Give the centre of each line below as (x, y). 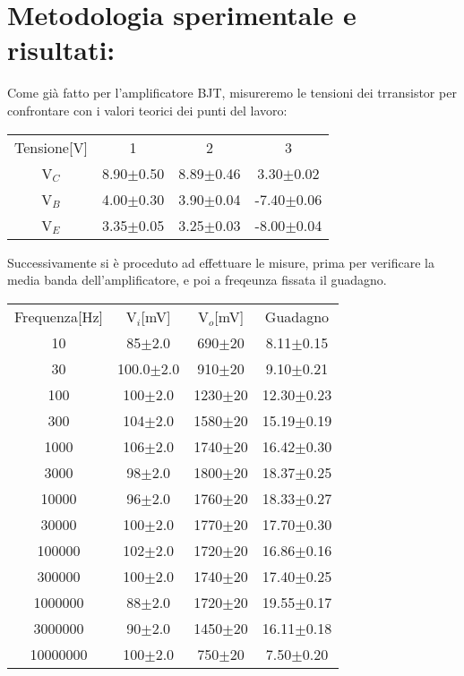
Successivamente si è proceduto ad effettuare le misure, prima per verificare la (221, 262)
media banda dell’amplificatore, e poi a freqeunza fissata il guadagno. (197, 280)
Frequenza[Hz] (59, 316)
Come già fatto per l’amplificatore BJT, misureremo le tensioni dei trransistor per (232, 93)
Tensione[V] (51, 147)
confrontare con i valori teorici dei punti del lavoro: (147, 110)
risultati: (61, 50)
